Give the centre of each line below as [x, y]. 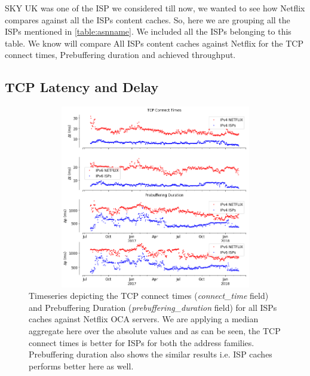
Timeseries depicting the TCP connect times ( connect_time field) [149, 296]
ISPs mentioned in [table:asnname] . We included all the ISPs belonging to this [148, 31]
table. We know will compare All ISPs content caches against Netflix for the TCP [154, 43]
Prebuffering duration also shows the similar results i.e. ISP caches [151, 354]
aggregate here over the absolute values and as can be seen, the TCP [155, 330]
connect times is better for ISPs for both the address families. [142, 342]
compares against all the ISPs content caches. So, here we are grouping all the [148, 19]
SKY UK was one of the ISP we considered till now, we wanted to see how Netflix [155, 8]
